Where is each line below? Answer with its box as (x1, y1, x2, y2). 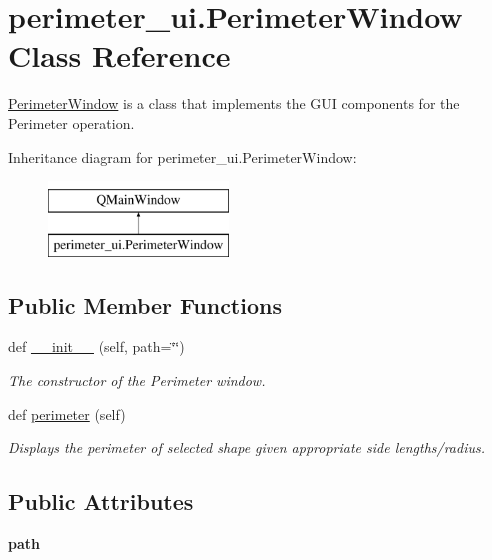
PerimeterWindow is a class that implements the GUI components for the (8, 93, 460, 114)
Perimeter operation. (8, 112, 135, 133)
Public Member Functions (8, 289, 282, 320)
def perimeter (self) (8, 403, 126, 424)
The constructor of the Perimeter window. (8, 370, 266, 391)
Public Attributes (8, 486, 194, 517)
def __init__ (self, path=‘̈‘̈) (8, 336, 185, 357)
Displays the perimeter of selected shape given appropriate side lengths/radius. (8, 437, 486, 458)
